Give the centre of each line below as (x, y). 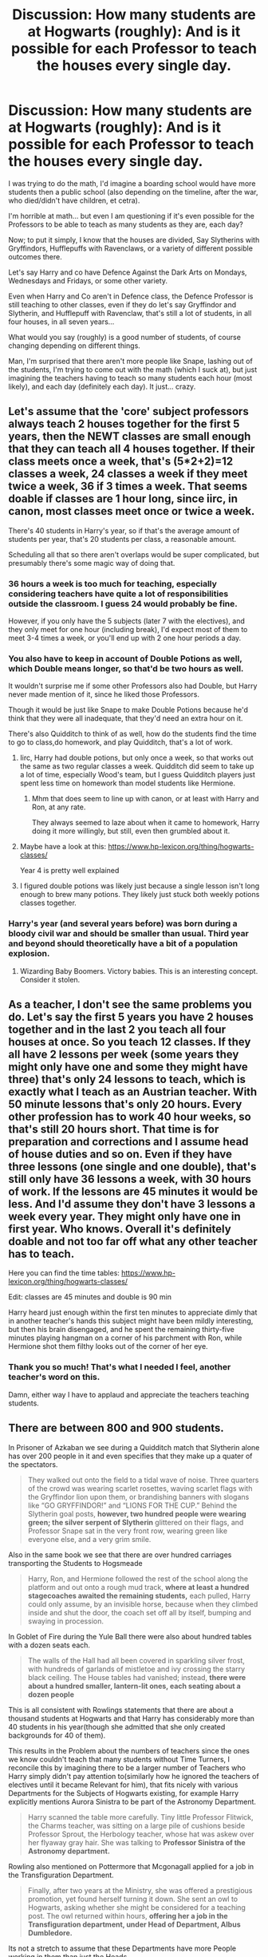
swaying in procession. (65, 1621)
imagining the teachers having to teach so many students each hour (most (130, 378)
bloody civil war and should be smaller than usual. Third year (128, 934)
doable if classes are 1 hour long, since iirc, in (123, 499)
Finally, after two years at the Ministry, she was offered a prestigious (140, 1890)
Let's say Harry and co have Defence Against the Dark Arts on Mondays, (128, 272)
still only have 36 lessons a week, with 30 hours (130, 1179)
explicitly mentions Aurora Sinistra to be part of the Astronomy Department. (132, 1801)
